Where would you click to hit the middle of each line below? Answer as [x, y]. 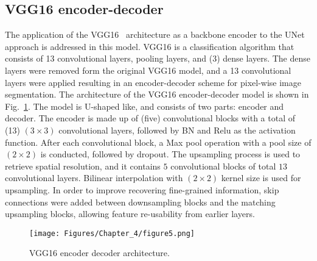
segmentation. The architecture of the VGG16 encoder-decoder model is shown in [157, 94]
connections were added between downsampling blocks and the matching [140, 202]
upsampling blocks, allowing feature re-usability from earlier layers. [130, 214]
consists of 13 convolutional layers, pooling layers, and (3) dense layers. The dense [158, 58]
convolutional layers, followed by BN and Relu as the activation [177, 130]
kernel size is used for [261, 178]
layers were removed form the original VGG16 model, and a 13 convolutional [148, 70]
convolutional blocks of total [223, 166]
